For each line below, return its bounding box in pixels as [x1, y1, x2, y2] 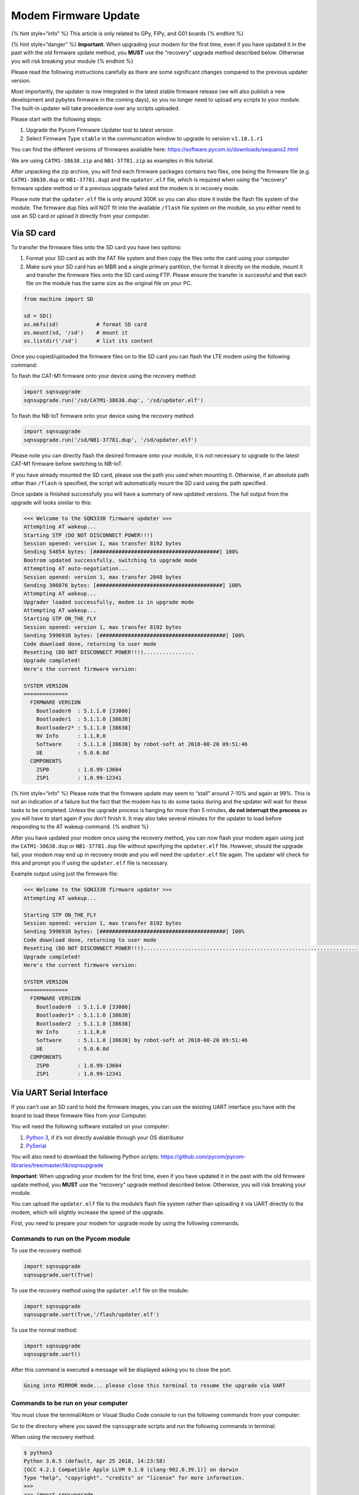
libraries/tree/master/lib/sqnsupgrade [11, 1161, 104, 1168]
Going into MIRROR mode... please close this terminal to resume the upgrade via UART [23, 1382, 286, 1389]
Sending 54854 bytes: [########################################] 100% [23, 548, 239, 556]
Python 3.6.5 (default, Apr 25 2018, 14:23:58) [23, 1458, 166, 1465]
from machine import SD [23, 296, 94, 303]
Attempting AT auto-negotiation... [23, 565, 128, 572]
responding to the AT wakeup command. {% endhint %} [11, 823, 149, 831]
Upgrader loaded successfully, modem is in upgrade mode [23, 599, 194, 605]
